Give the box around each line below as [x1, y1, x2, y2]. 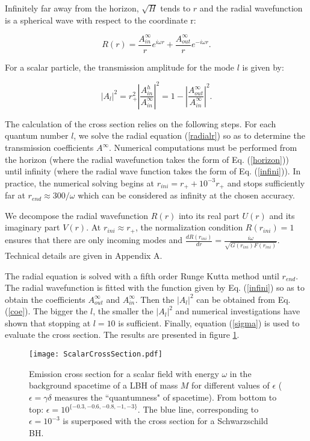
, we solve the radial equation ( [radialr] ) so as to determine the [73, 129, 305, 142]
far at [5, 189, 25, 201]
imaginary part [5, 221, 60, 233]
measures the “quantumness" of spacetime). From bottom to [54, 390, 277, 403]
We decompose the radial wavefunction [5, 209, 149, 221]
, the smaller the [93, 305, 153, 317]
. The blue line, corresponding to [137, 402, 259, 415]
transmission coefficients [5, 141, 94, 154]
